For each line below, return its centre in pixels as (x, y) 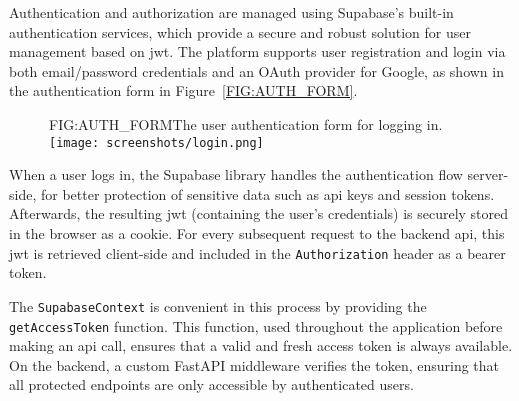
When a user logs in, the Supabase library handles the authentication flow (236, 174)
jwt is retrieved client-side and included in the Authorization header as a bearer (257, 252)
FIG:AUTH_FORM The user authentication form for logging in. (246, 123)
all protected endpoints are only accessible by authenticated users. (211, 384)
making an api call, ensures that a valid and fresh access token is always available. (261, 345)
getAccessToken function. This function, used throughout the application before (256, 325)
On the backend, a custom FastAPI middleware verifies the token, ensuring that (254, 364)
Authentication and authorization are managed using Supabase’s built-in (231, 12)
